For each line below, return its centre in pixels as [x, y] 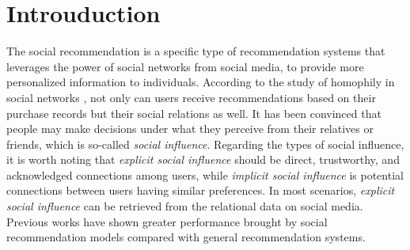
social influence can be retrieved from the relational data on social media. [185, 206]
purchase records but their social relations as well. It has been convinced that [194, 113]
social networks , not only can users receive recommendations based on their [191, 97]
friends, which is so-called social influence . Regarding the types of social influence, [205, 144]
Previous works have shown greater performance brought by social [167, 221]
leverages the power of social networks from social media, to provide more [185, 66]
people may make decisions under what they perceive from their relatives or [190, 129]
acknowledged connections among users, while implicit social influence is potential [205, 174]
